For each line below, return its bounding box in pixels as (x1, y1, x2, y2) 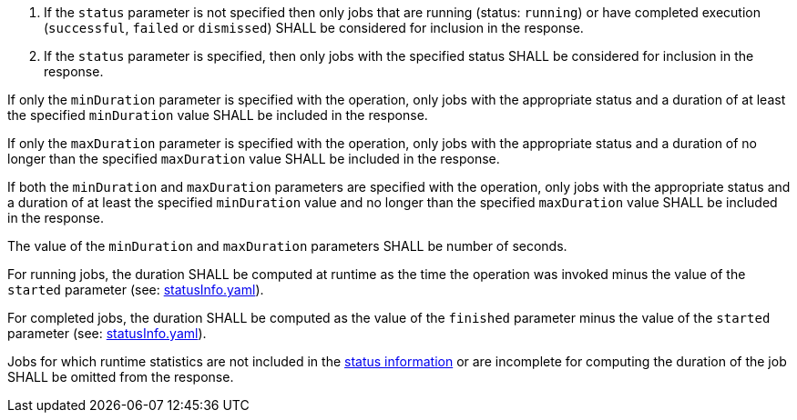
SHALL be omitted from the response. (7, 369, 234, 385)
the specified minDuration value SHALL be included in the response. (7, 107, 428, 123)
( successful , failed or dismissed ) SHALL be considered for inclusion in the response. (44, 20, 584, 35)
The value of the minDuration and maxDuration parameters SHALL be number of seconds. (7, 238, 567, 254)
